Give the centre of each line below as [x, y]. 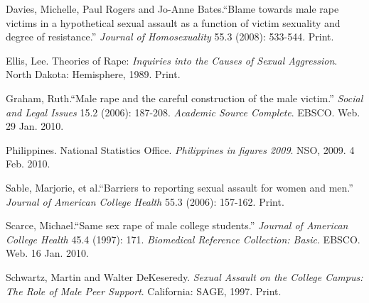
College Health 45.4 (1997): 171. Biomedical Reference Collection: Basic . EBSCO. [183, 239]
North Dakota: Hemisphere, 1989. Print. [93, 74]
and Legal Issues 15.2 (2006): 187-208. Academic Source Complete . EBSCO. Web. [183, 112]
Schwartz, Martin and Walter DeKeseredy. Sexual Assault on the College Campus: [184, 276]
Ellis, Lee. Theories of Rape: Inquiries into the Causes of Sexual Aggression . [172, 60]
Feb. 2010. [28, 164]
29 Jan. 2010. [35, 126]
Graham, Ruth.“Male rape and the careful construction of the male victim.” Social [184, 98]
